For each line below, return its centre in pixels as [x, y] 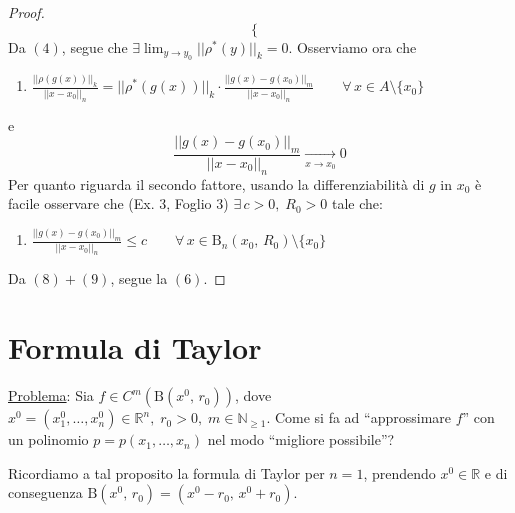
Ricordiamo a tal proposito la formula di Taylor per [166, 472]
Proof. [26, 12]
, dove [253, 395]
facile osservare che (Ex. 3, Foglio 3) [118, 203]
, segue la [139, 278]
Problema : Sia [51, 395]
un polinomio [48, 439]
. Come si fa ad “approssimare [359, 417]
